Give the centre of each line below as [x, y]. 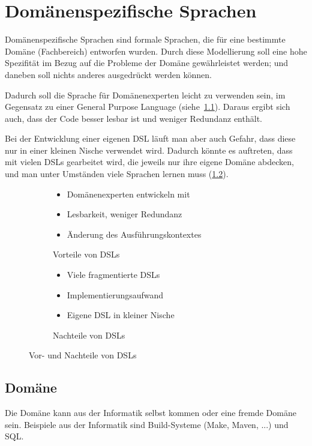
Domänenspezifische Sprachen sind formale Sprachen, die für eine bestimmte [145, 39]
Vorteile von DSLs [86, 254]
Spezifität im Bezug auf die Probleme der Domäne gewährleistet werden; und [147, 63]
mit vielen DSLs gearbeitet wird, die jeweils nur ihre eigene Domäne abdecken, [149, 162]
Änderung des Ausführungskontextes [134, 234]
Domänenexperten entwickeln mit [128, 194]
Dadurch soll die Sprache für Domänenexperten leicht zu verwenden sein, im [145, 95]
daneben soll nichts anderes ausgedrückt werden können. [108, 74]
